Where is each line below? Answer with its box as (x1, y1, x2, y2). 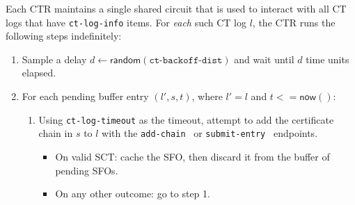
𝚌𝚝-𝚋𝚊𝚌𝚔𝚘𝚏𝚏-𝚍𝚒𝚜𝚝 (149, 55, 223, 65)
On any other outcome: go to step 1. (55, 186, 210, 201)
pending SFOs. (55, 163, 118, 177)
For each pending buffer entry (22, 89, 149, 104)
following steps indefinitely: (6, 28, 122, 43)
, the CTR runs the (252, 15, 336, 29)
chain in (38, 126, 73, 140)
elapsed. (22, 65, 56, 80)
